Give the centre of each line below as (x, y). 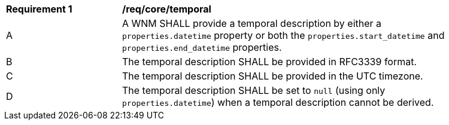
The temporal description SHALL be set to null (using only (254, 90)
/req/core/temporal (167, 9)
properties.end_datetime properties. (202, 47)
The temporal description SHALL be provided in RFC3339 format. (270, 62)
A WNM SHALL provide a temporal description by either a (252, 23)
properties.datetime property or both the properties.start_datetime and (283, 35)
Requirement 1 (39, 9)
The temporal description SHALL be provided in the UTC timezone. (273, 76)
